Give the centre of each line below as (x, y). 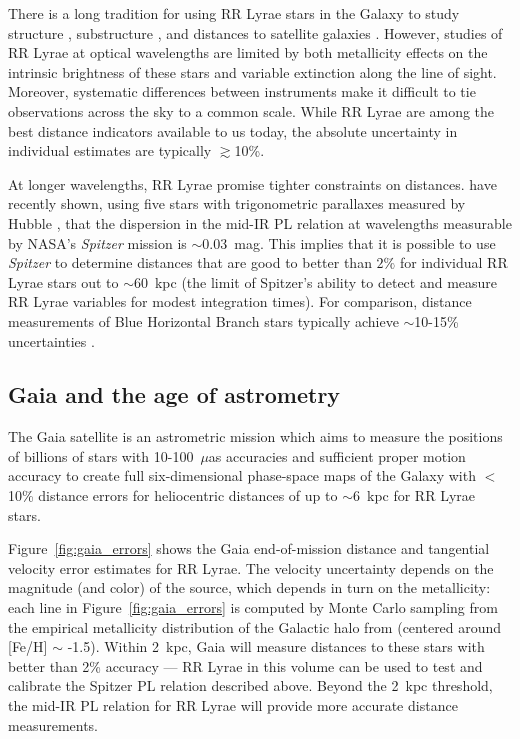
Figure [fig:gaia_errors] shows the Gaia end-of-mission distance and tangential (249, 548)
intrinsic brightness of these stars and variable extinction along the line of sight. (252, 71)
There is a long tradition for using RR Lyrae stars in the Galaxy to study (234, 13)
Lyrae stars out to (63, 281)
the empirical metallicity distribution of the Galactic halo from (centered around (255, 626)
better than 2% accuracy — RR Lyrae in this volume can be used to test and (245, 665)
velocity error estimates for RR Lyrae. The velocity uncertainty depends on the (251, 567)
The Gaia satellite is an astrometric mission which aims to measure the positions (255, 436)
